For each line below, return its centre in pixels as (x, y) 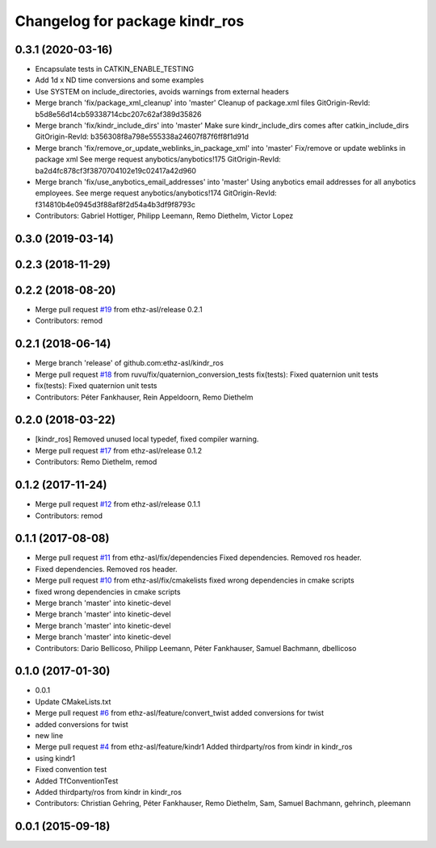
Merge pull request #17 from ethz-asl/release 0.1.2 (119, 450)
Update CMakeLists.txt (73, 701)
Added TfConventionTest (77, 781)
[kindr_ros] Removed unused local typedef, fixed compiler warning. (147, 439)
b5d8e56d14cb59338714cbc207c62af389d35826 (118, 114)
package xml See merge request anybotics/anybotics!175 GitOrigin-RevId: (158, 159)
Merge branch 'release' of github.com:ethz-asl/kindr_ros (129, 363)
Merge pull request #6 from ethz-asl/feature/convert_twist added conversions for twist (180, 713)
